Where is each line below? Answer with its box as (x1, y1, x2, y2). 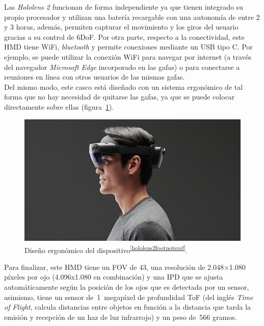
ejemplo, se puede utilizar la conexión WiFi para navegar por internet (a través (4, 51, 252, 62)
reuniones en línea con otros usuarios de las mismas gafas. (4, 71, 185, 82)
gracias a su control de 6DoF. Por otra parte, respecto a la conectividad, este (4, 31, 245, 42)
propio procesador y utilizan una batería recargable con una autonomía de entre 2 (4, 11, 260, 22)
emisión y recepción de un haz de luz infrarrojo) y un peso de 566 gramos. (4, 311, 237, 322)
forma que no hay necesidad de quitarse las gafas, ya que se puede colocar (4, 91, 235, 102)
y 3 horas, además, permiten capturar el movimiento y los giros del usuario (4, 21, 239, 32)
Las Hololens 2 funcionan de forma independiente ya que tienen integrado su (4, 2, 243, 12)
